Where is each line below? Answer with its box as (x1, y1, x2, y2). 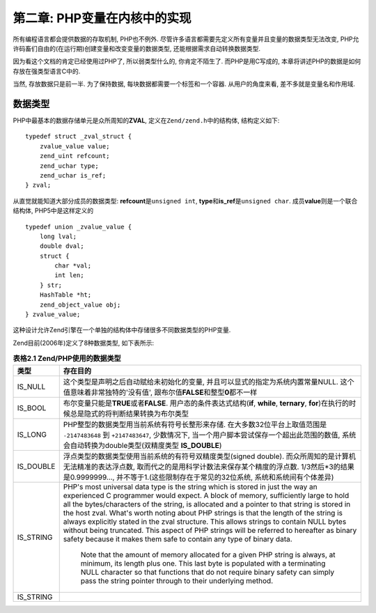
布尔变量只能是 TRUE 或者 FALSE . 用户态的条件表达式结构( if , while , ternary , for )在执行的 (63, 398, 350, 408)
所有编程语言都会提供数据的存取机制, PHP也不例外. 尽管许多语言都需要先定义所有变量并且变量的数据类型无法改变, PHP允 (13, 35, 359, 43)
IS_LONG (17, 429, 47, 439)
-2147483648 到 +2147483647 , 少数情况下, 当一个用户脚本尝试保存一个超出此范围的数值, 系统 (63, 430, 357, 440)
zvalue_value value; (39, 142, 110, 150)
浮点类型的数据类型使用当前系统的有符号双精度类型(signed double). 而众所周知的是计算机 (63, 451, 357, 461)
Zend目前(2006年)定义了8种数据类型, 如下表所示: (13, 339, 155, 347)
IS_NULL (17, 382, 46, 391)
